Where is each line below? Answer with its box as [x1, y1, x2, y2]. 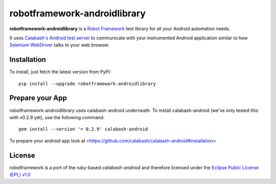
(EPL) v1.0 [9, 172, 31, 177]
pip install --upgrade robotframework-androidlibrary [18, 81, 156, 86]
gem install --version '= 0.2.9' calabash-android [18, 126, 148, 132]
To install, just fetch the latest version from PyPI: [9, 69, 111, 75]
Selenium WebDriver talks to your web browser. [9, 42, 110, 48]
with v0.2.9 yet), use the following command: [9, 114, 105, 120]
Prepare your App [9, 94, 67, 102]
